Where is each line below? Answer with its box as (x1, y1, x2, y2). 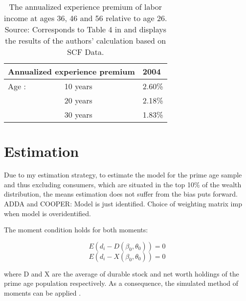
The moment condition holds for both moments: (4, 225, 148, 235)
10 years (64, 80, 92, 92)
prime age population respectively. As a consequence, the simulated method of (4, 278, 239, 288)
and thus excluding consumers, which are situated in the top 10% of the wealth (4, 179, 242, 189)
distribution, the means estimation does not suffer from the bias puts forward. (4, 189, 238, 199)
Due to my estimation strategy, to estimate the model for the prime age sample (4, 170, 242, 180)
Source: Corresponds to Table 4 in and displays (4, 24, 166, 35)
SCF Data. (67, 46, 104, 57)
